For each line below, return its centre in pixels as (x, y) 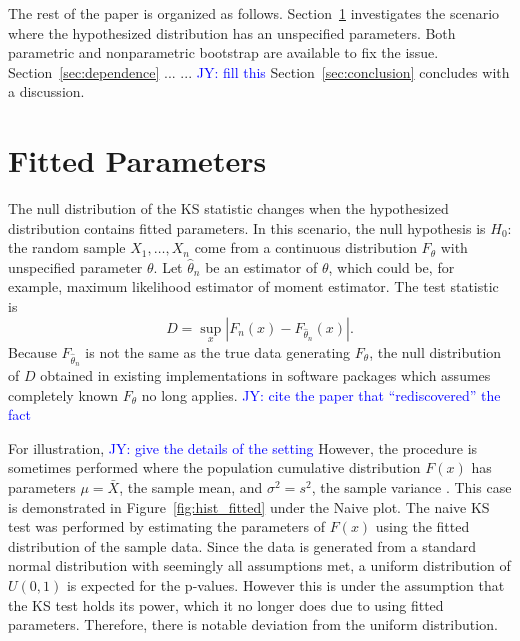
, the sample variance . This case (411, 487)
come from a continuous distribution (305, 247)
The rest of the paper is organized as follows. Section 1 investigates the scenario (254, 13)
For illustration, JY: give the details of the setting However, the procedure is (243, 447)
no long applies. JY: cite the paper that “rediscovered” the (321, 394)
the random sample (67, 247)
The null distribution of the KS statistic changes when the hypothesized (228, 208)
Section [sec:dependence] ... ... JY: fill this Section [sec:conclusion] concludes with (259, 71)
